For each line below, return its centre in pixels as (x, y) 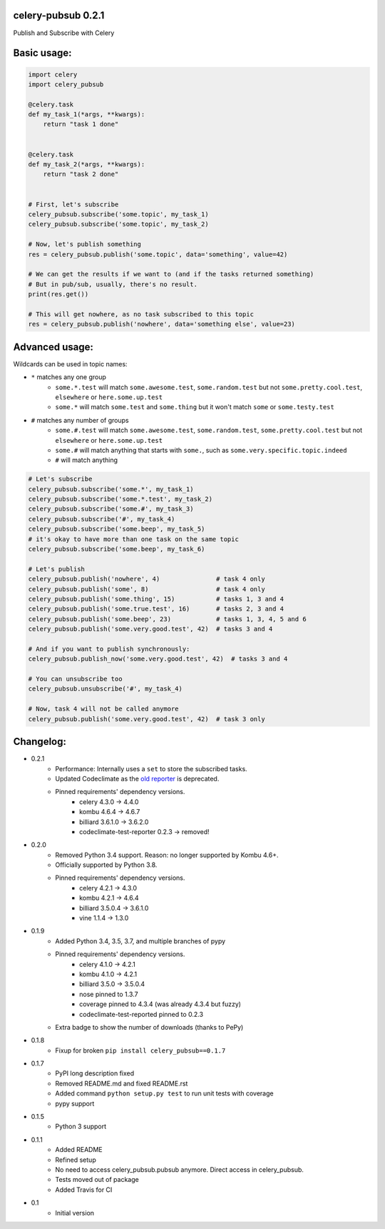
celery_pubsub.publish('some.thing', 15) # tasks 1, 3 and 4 (156, 599)
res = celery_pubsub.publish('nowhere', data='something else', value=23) (162, 324)
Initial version (75, 1213)
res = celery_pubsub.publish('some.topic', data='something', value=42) (158, 254)
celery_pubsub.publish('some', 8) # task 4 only (147, 589)
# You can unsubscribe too (75, 679)
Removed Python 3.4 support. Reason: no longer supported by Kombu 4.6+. (167, 855)
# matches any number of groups (80, 420)
